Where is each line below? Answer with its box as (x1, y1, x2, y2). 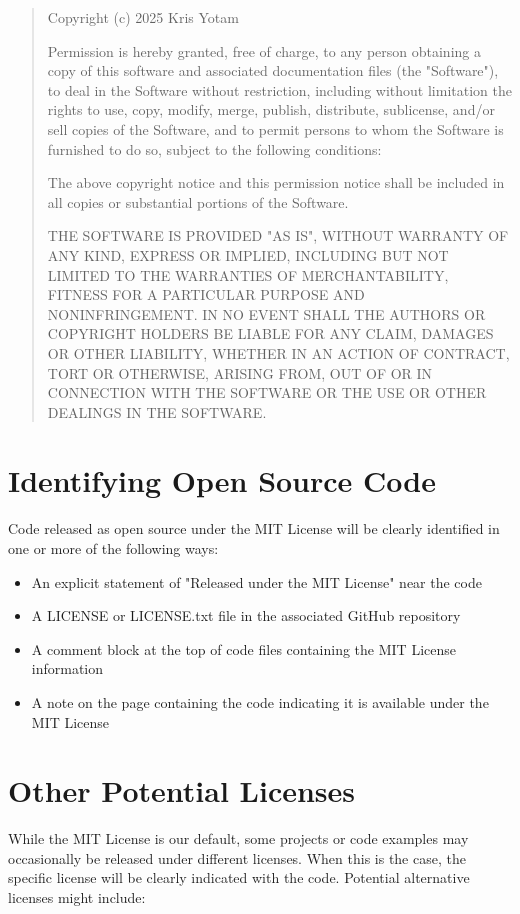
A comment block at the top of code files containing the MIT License (31, 638, 456, 659)
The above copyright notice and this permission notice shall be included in (47, 172, 505, 193)
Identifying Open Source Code (8, 460, 436, 501)
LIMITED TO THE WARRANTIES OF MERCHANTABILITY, (47, 264, 449, 285)
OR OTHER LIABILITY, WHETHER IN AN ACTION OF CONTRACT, (47, 342, 510, 363)
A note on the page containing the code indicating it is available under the (31, 691, 489, 712)
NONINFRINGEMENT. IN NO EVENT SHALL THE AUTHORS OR (47, 303, 486, 324)
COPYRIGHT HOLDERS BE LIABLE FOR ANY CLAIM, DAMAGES (47, 323, 494, 344)
